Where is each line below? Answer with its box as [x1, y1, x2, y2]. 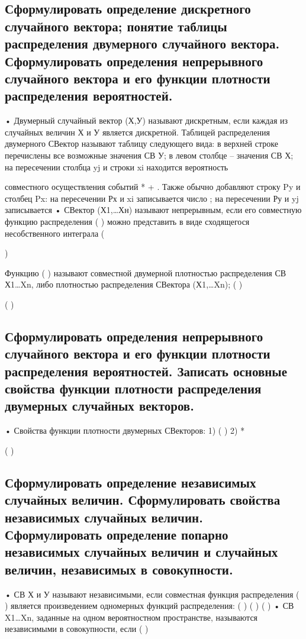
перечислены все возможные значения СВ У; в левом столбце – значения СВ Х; [5, 149, 294, 161]
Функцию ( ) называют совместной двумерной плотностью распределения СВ [5, 266, 286, 279]
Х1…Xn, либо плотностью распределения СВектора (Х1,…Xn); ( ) [5, 278, 243, 291]
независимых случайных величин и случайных [5, 543, 278, 561]
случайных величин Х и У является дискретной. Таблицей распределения [5, 125, 270, 138]
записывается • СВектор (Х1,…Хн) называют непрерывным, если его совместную [5, 204, 302, 216]
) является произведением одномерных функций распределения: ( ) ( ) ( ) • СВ [5, 599, 294, 612]
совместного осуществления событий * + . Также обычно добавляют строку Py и [5, 180, 301, 193]
